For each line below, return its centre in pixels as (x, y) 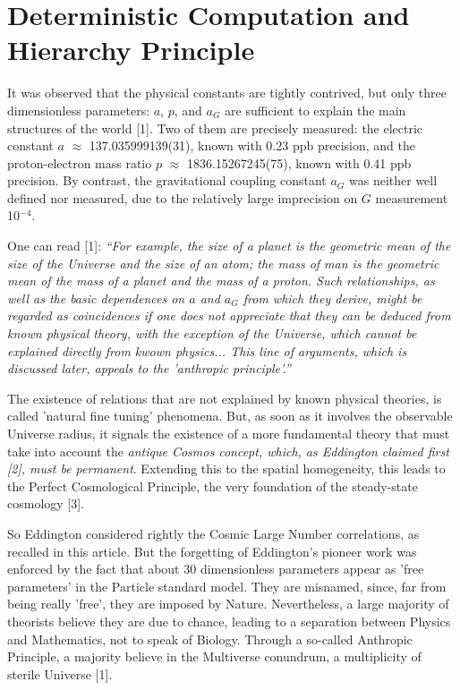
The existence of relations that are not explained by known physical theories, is (225, 398)
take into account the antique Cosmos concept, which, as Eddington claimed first (228, 451)
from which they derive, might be (332, 298)
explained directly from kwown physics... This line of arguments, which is (207, 350)
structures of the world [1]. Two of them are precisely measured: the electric (215, 128)
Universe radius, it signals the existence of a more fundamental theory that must (229, 433)
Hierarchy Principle (131, 50)
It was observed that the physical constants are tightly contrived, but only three (227, 93)
